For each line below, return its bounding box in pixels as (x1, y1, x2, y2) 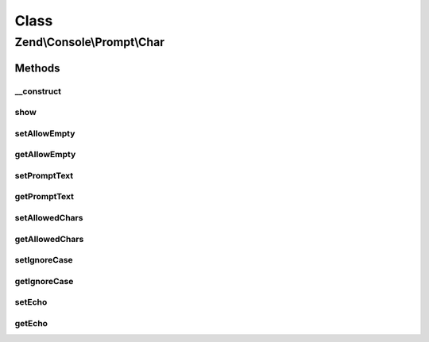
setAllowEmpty (14, 128, 75, 139)
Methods (14, 61, 60, 75)
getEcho (14, 317, 48, 329)
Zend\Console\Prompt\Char (14, 35, 165, 49)
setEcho (14, 297, 48, 308)
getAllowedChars (14, 233, 84, 244)
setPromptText (14, 170, 74, 181)
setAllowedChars (14, 212, 83, 223)
